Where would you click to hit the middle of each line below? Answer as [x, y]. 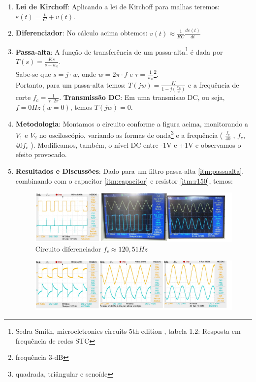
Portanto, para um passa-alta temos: [71, 84]
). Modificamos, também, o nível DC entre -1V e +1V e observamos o [136, 144]
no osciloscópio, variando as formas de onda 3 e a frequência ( [131, 134]
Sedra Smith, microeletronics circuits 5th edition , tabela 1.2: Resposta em [128, 331]
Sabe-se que [33, 74]
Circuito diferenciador [68, 248]
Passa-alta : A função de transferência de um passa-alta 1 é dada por [119, 51]
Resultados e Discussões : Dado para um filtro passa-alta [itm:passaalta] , [130, 171]
